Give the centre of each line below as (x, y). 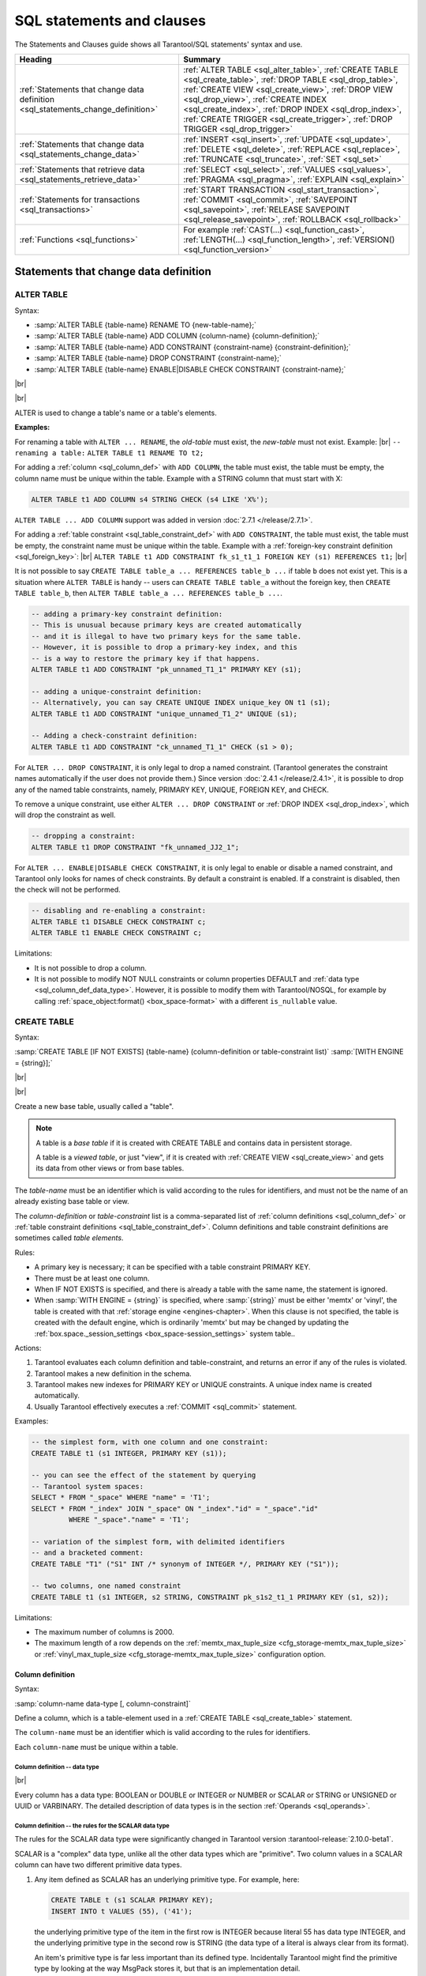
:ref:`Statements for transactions (80, 199)
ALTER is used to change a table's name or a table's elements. (116, 413)
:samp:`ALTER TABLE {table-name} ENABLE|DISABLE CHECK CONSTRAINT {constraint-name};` (190, 369)
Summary (202, 59)
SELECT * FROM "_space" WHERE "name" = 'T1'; (121, 1497)
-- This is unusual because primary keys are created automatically (166, 625)
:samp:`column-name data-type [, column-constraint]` (103, 1703)
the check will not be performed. (68, 890)
